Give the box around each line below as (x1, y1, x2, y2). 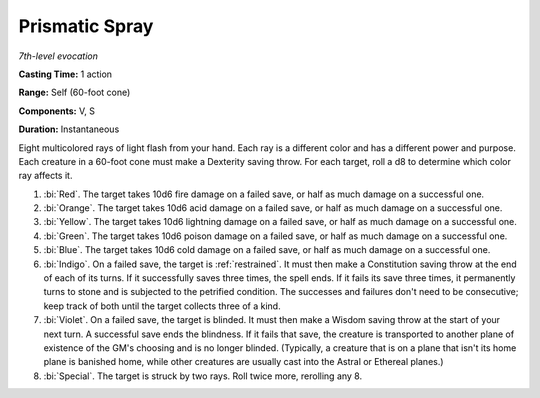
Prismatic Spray (18, 15, 154, 37)
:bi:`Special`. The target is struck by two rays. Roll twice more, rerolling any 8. (43, 370, 363, 382)
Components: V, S (18, 105, 95, 117)
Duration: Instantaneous (18, 123, 120, 135)
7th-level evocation (18, 50, 99, 62)
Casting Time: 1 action (18, 68, 113, 80)
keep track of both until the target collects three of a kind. (43, 300, 281, 312)
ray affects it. (18, 170, 73, 182)
